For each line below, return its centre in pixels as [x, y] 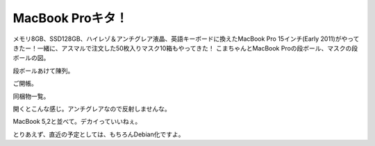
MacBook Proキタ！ [70, 18]
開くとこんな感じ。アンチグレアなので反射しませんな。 [92, 109]
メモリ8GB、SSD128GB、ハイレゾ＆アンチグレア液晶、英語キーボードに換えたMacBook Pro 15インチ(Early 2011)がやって [186, 39]
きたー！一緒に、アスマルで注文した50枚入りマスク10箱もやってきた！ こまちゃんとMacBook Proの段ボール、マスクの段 [185, 48]
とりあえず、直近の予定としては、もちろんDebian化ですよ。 [99, 134]
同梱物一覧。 [31, 96]
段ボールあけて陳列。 [43, 71]
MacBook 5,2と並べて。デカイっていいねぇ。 [77, 122]
